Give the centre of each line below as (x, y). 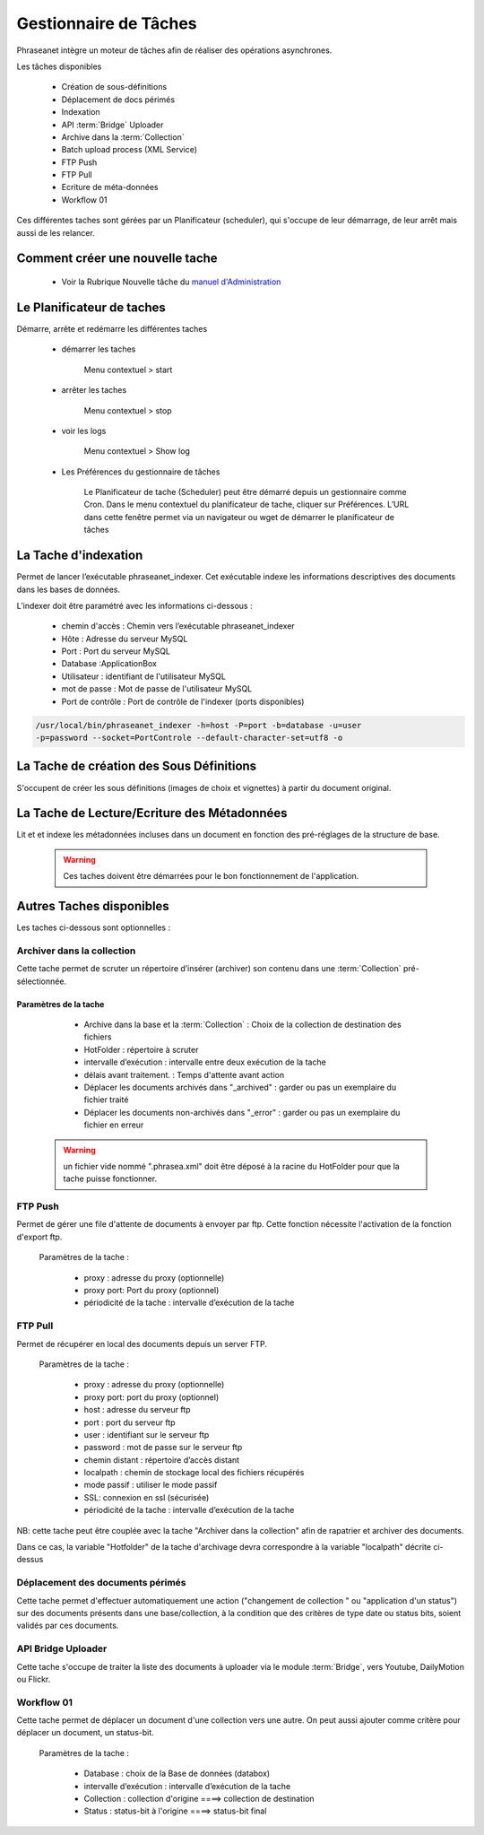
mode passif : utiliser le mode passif (151, 1485)
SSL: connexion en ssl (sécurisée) (147, 1497)
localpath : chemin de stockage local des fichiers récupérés (194, 1473)
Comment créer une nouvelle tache (117, 259)
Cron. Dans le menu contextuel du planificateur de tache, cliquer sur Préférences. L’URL (246, 504)
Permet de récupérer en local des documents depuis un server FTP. (142, 1344)
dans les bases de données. (69, 589)
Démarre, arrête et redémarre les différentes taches (112, 328)
